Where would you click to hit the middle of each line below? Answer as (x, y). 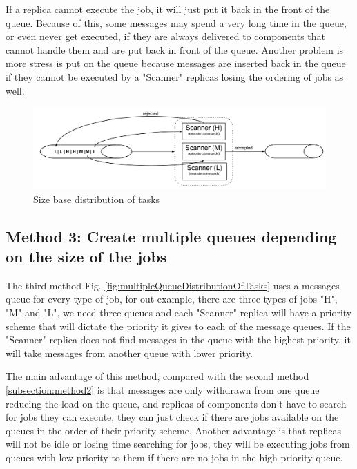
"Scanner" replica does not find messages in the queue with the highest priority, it (178, 339)
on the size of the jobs (86, 256)
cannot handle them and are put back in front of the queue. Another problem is (175, 49)
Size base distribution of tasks (97, 199)
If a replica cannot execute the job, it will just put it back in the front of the (168, 9)
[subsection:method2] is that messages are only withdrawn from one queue (163, 389)
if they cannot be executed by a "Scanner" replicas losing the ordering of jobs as (175, 76)
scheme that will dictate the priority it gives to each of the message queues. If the (178, 326)
